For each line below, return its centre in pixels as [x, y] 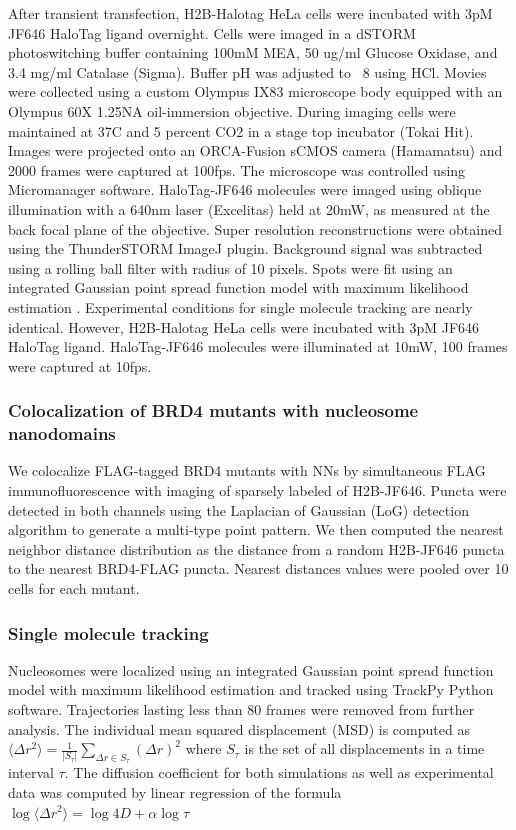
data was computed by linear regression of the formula [175, 791]
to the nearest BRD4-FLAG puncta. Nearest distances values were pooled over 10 [258, 568]
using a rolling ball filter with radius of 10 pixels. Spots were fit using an [230, 267]
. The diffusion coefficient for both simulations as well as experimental [279, 772]
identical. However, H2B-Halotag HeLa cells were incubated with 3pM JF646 [244, 326]
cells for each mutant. [74, 587]
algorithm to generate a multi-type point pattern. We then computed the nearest [256, 529]
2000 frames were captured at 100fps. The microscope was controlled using [237, 169]
